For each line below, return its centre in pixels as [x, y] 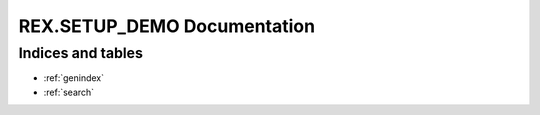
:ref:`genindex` [74, 78]
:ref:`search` [69, 92]
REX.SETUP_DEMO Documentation [166, 26]
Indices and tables [81, 53]
